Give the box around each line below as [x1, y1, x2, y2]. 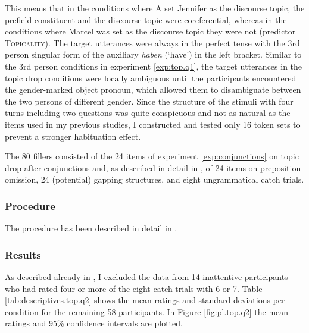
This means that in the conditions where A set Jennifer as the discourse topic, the [5, 2, 305, 14]
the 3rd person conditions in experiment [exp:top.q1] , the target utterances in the [5, 59, 302, 72]
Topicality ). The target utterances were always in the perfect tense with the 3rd [5, 36, 300, 49]
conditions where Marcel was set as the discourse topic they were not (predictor [5, 25, 296, 37]
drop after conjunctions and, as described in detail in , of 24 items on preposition [5, 161, 301, 174]
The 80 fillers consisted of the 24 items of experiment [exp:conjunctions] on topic [5, 150, 299, 162]
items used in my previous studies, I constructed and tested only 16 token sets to [5, 118, 301, 130]
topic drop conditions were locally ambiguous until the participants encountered [5, 71, 296, 84]
